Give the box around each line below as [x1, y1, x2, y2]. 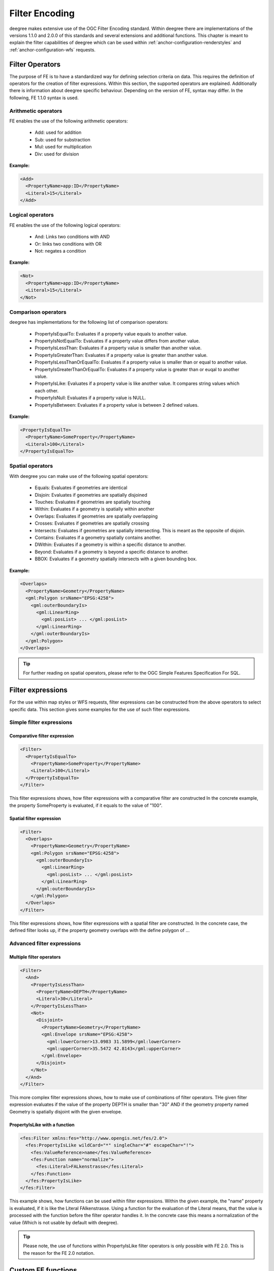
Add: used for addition [35, 130, 82, 136]
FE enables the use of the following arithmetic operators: [9, 117, 128, 124]
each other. [35, 387, 59, 394]
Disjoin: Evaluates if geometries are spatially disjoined [35, 492, 147, 498]
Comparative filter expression [9, 733, 74, 739]
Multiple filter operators [9, 954, 61, 960]
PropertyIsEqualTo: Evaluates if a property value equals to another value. [35, 330, 188, 337]
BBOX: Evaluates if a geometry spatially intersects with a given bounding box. [35, 556, 197, 562]
